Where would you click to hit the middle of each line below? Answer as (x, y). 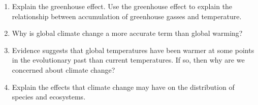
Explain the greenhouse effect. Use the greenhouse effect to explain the (122, 6)
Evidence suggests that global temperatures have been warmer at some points (133, 50)
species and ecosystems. (49, 97)
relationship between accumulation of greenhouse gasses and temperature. (127, 16)
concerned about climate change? (63, 69)
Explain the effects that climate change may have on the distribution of (123, 87)
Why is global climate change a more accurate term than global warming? (127, 33)
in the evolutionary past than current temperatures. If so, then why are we (128, 60)
